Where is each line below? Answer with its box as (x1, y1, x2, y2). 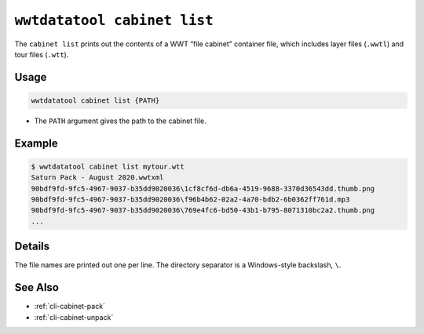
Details (14, 240, 50, 253)
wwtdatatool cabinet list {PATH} (31, 96, 160, 105)
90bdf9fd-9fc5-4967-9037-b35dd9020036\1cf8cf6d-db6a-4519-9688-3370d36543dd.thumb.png (31, 184, 375, 193)
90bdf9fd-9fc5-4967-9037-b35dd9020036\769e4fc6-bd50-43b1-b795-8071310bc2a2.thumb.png (31, 206, 375, 215)
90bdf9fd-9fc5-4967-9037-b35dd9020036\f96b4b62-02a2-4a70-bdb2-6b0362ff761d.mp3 (31, 195, 350, 204)
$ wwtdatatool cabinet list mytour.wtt (31, 162, 185, 171)
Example (14, 136, 58, 150)
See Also (14, 281, 59, 294)
